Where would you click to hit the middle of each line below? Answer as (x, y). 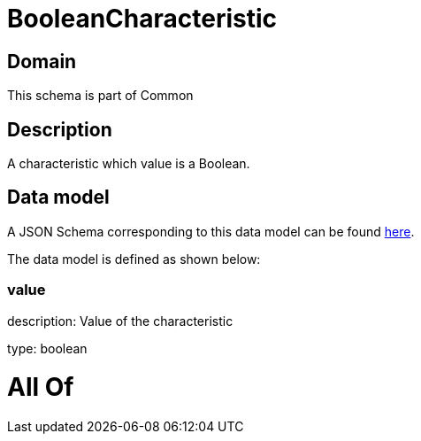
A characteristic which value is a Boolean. (129, 164)
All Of (41, 387)
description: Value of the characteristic (120, 321)
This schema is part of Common (100, 96)
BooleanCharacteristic (142, 19)
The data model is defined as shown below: (134, 259)
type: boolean (47, 348)
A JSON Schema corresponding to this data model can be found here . (211, 231)
